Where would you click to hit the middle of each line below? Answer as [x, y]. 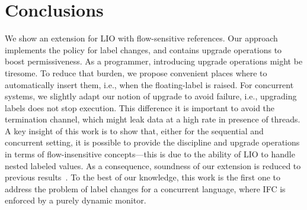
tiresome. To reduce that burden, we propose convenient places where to [136, 72]
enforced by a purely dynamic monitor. [76, 200]
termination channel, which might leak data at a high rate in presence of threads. [153, 119]
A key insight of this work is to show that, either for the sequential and [134, 130]
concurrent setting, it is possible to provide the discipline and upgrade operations [152, 142]
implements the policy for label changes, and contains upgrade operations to [143, 49]
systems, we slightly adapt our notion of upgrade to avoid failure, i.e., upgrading [151, 96]
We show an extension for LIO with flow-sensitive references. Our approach [141, 38]
